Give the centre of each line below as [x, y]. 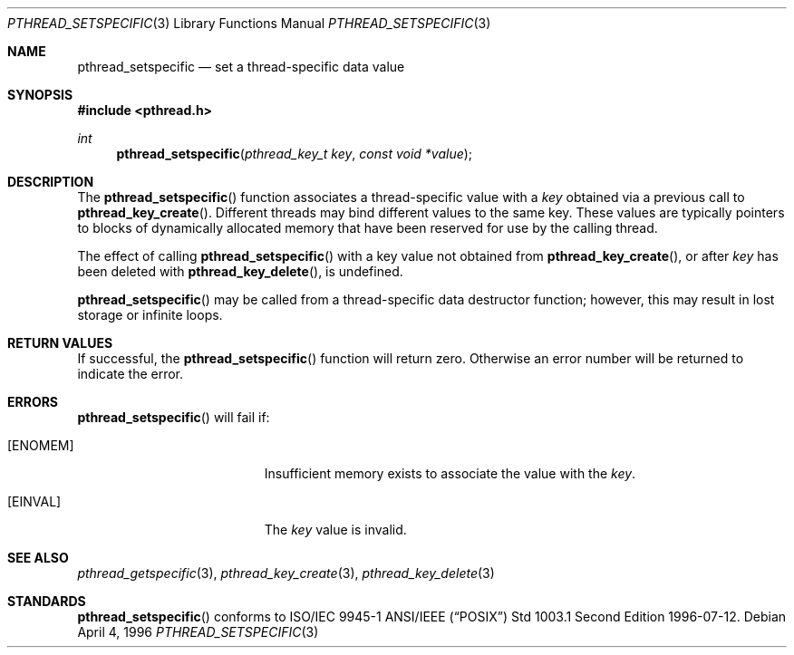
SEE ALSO [38, 558]
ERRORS [33, 402]
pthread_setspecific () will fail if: [174, 417]
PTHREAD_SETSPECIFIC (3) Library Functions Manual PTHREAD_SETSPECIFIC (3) [249, 23]
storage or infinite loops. [150, 315]
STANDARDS [47, 601]
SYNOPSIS [40, 95]
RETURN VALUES [60, 343]
